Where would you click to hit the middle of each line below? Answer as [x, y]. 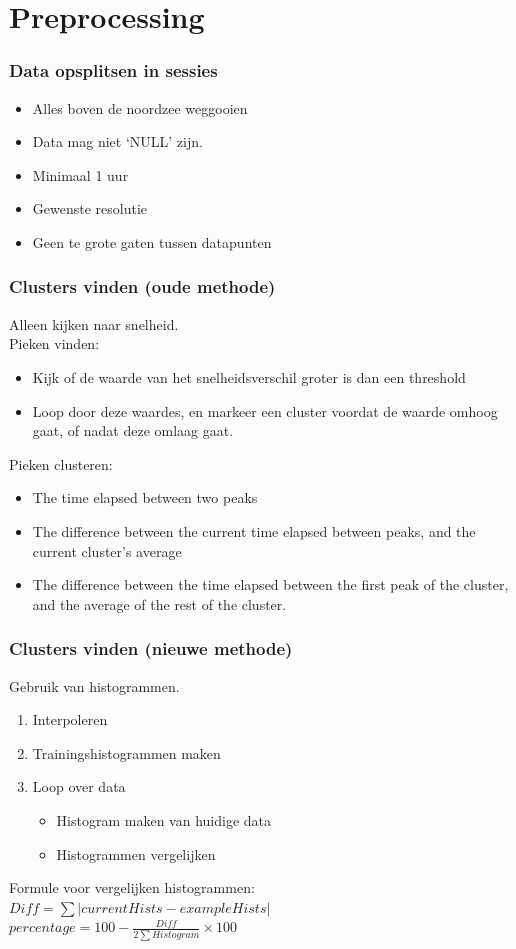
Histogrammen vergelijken [136, 853]
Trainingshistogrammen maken [126, 752]
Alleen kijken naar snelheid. [94, 323]
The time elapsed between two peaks [145, 497]
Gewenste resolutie [90, 208]
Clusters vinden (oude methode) [142, 286]
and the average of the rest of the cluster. [159, 603]
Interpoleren [70, 719]
